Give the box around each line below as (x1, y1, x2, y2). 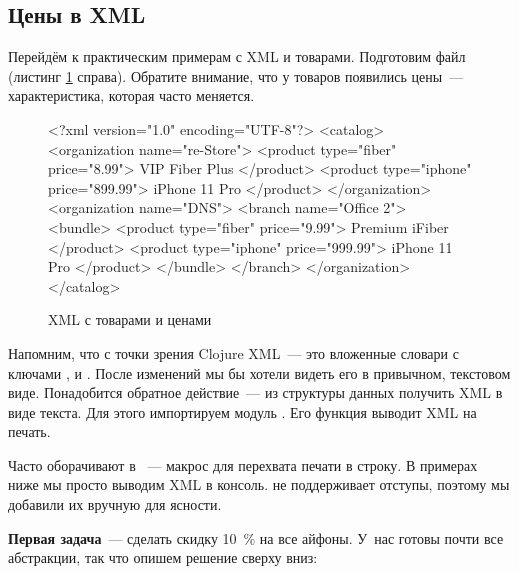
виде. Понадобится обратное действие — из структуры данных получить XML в (8, 382, 503, 403)
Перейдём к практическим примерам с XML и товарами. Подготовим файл (8, 46, 466, 67)
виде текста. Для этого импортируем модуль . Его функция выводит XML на (8, 401, 477, 422)
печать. (8, 421, 51, 442)
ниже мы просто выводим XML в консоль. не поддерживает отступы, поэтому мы (8, 474, 510, 495)
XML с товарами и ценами (48, 309, 212, 330)
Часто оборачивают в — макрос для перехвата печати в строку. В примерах (8, 454, 478, 475)
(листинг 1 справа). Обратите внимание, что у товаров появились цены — (8, 65, 464, 86)
